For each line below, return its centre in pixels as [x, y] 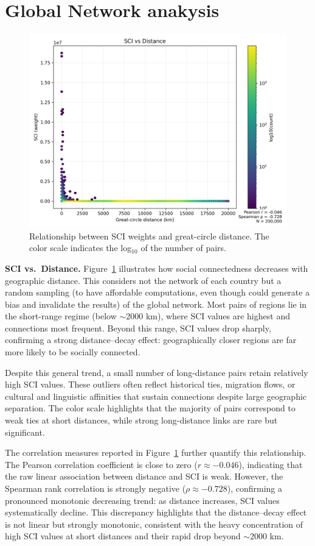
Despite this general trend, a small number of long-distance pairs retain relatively [157, 372]
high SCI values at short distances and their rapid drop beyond [123, 536]
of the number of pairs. [183, 248]
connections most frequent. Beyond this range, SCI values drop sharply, [138, 328]
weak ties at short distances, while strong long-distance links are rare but [141, 420]
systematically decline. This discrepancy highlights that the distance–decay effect [156, 512]
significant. [25, 432]
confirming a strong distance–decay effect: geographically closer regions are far [151, 340]
